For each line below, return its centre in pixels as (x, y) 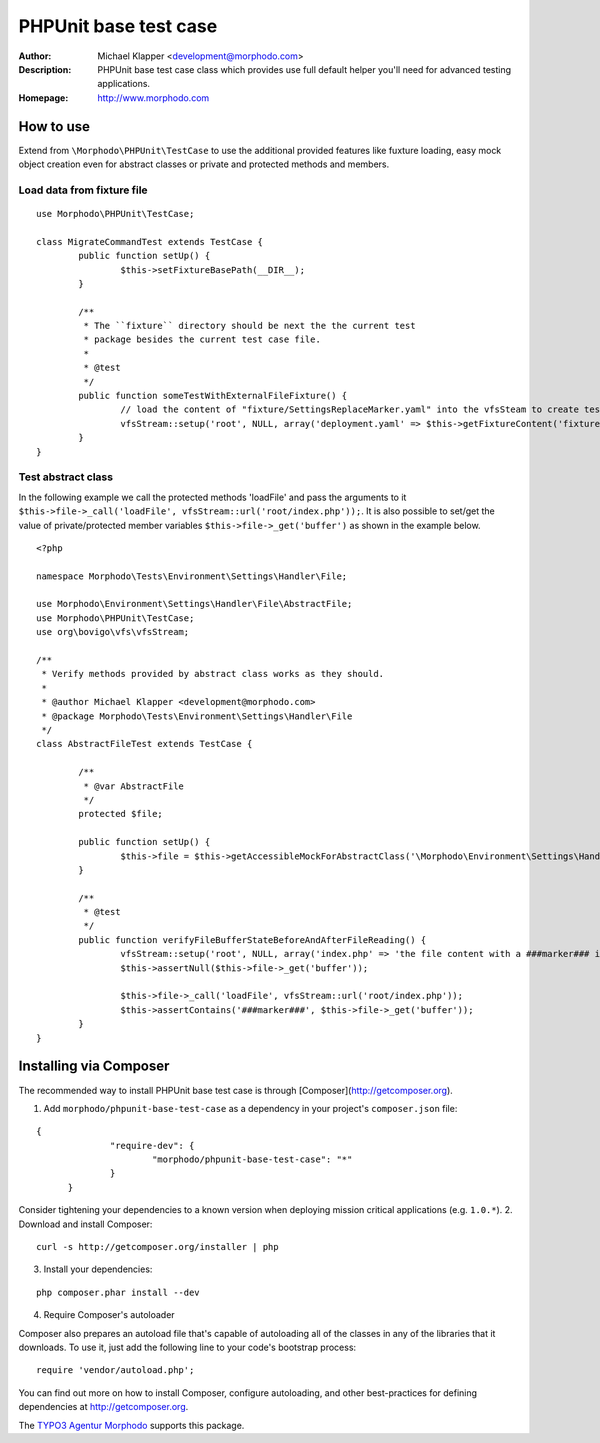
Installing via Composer (94, 1066)
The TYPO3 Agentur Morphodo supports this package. (131, 1425)
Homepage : (43, 97)
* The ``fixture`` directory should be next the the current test (249, 326)
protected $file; (121, 814)
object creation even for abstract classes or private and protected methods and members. (204, 164)
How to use (54, 126)
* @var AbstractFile (134, 786)
